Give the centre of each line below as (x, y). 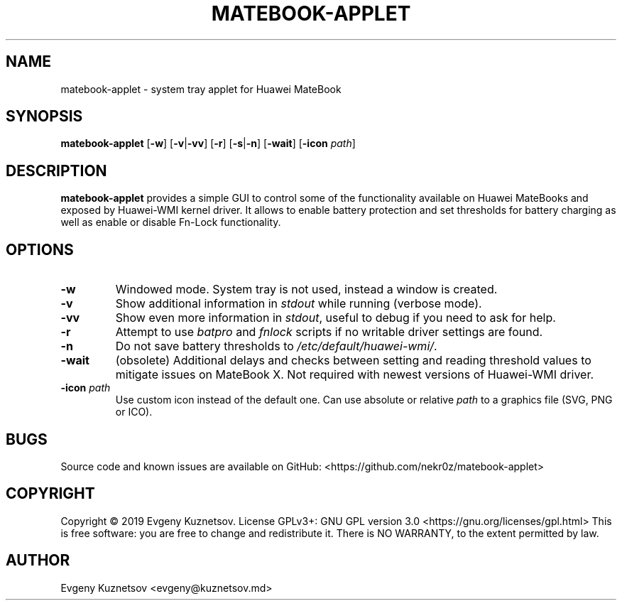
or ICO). (134, 412)
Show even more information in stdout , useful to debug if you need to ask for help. (335, 318)
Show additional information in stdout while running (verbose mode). (299, 304)
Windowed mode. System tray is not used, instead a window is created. (306, 290)
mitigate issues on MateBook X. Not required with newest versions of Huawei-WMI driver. (355, 375)
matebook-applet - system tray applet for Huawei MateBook (201, 89)
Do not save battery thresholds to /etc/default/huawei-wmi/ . (276, 346)
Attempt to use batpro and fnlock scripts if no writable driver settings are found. (329, 332)
